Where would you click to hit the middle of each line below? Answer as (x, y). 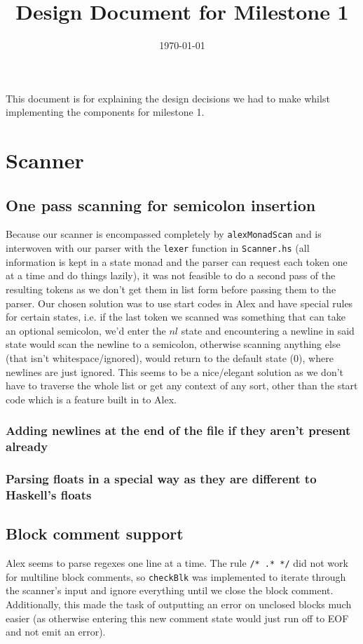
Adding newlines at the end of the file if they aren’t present (178, 430)
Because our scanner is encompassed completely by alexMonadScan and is (164, 234)
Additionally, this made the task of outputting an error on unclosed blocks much (179, 604)
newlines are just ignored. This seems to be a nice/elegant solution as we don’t (175, 371)
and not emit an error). (56, 632)
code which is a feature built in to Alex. (91, 399)
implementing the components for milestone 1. (105, 112)
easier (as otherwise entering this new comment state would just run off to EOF (177, 618)
